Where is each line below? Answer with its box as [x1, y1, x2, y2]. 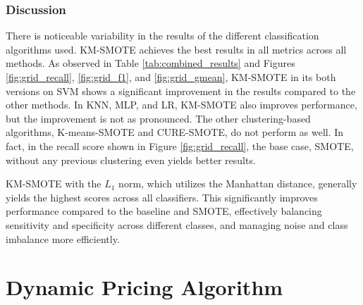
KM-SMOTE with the [6, 176, 101, 191]
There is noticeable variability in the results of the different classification [6, 28, 319, 43]
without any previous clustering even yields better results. [6, 152, 256, 167]
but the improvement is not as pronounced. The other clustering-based [6, 111, 311, 125]
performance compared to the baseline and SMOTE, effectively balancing [6, 204, 322, 218]
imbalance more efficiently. [6, 231, 120, 246]
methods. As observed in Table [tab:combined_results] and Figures [6, 56, 295, 70]
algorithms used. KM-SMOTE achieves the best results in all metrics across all [6, 42, 347, 56]
